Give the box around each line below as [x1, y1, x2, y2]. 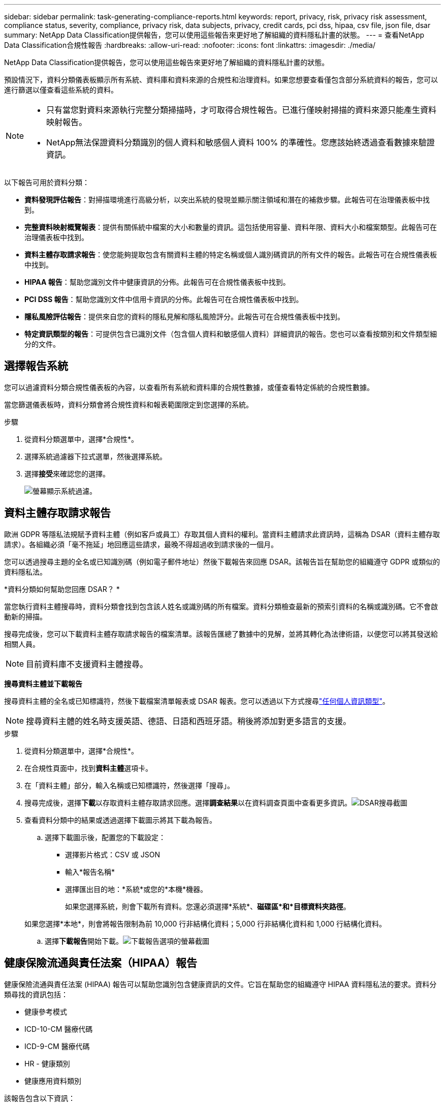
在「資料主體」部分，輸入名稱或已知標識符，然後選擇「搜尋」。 [24, 781, 234, 790]
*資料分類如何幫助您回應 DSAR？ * [4, 584, 120, 593]
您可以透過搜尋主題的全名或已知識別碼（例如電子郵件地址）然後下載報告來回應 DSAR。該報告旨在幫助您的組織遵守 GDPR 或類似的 [4, 557, 440, 566]
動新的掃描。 [4, 612, 47, 621]
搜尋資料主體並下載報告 [4, 679, 82, 688]
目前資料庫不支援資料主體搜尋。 [26, 659, 148, 669]
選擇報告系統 [4, 360, 68, 373]
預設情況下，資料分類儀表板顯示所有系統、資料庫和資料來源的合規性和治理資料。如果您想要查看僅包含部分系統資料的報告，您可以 [4, 75, 438, 84]
